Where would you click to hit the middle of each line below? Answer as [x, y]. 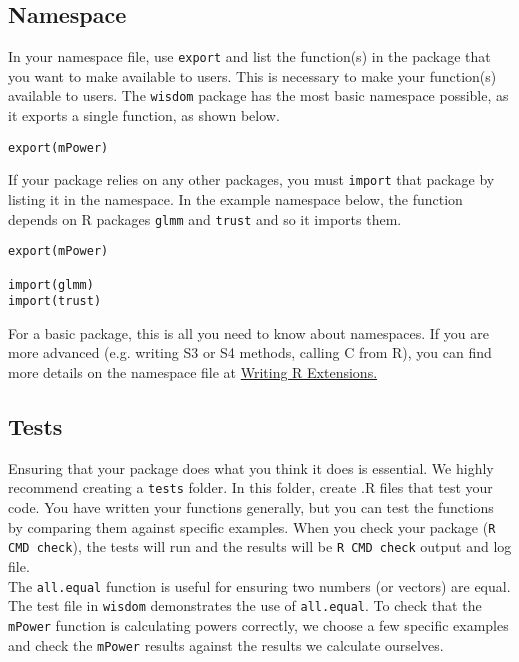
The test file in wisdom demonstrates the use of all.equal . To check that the [245, 605]
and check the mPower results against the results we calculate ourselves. [226, 644]
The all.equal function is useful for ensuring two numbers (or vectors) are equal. [259, 585]
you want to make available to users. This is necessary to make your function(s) [252, 75]
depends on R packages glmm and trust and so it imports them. [205, 218]
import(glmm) [51, 284]
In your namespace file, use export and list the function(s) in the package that [249, 56]
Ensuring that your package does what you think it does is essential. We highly [251, 467]
